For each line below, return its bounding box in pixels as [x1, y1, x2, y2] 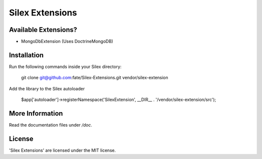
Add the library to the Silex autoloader [9, 86, 85, 91]
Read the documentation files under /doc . [9, 122, 92, 128]
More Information [9, 109, 63, 117]
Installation [9, 51, 44, 59]
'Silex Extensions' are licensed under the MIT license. [9, 147, 116, 153]
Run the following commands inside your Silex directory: [9, 63, 122, 70]
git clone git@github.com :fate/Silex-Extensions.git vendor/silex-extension [21, 75, 168, 81]
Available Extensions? [9, 26, 78, 34]
